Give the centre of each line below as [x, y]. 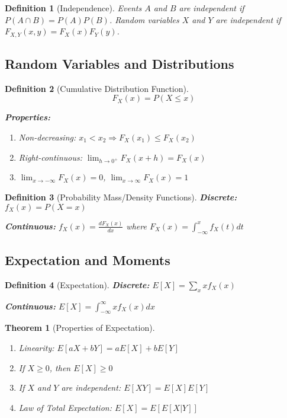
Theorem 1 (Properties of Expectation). [80, 328]
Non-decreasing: [47, 137]
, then [60, 367]
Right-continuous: [50, 157]
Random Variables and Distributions [120, 64]
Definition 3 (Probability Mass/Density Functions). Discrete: [121, 197]
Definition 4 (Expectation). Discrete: [77, 284]
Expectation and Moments [88, 260]
